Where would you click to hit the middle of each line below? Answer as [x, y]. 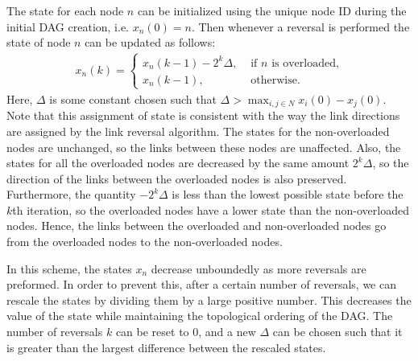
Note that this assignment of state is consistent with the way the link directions [203, 115]
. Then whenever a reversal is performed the [300, 26]
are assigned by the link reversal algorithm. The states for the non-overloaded [198, 131]
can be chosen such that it [337, 332]
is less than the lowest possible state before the [288, 194]
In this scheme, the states [69, 268]
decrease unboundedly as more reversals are [259, 268]
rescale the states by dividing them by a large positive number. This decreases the [209, 299]
